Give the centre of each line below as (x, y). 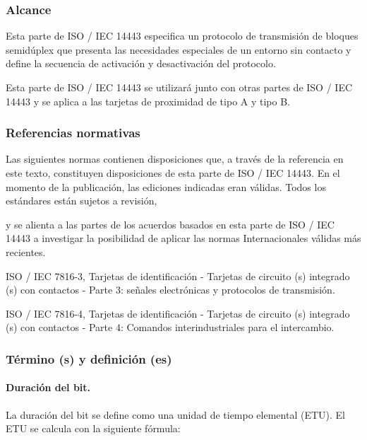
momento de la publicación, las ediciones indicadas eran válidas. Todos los (166, 186)
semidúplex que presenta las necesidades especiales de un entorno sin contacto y (179, 49)
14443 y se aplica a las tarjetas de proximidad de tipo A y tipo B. (148, 101)
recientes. (26, 251)
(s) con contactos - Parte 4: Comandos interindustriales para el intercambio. (170, 327)
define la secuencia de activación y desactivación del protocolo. (141, 63)
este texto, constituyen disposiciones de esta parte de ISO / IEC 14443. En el (173, 173)
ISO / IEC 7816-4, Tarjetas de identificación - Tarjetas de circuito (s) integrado (178, 313)
